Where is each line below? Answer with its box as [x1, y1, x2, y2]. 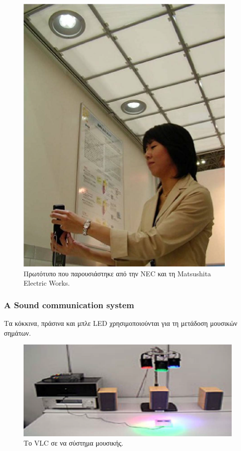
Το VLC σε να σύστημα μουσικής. [24, 438, 124, 448]
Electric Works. [24, 278, 70, 288]
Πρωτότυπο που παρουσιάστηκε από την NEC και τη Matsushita [24, 268, 211, 278]
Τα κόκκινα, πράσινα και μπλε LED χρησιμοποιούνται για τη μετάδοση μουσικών [4, 318, 238, 328]
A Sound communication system [4, 298, 134, 311]
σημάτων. [4, 327, 31, 338]
